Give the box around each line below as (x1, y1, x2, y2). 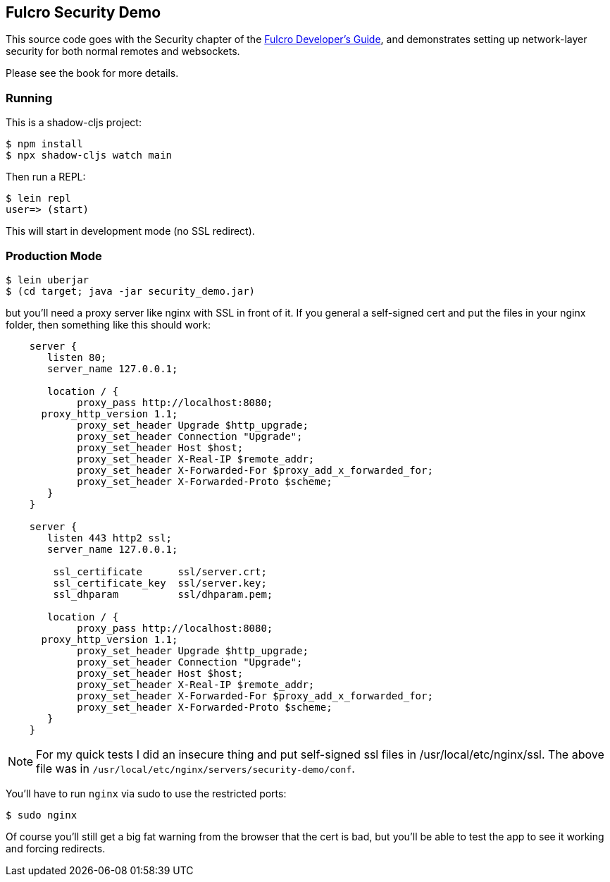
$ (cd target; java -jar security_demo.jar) (6, 285, 256, 297)
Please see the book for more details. (6, 67, 179, 80)
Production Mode (6, 248, 102, 263)
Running (6, 90, 53, 105)
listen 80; (47, 351, 107, 363)
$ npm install (6, 138, 83, 150)
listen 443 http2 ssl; (47, 532, 173, 544)
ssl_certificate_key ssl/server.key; (53, 577, 267, 589)
